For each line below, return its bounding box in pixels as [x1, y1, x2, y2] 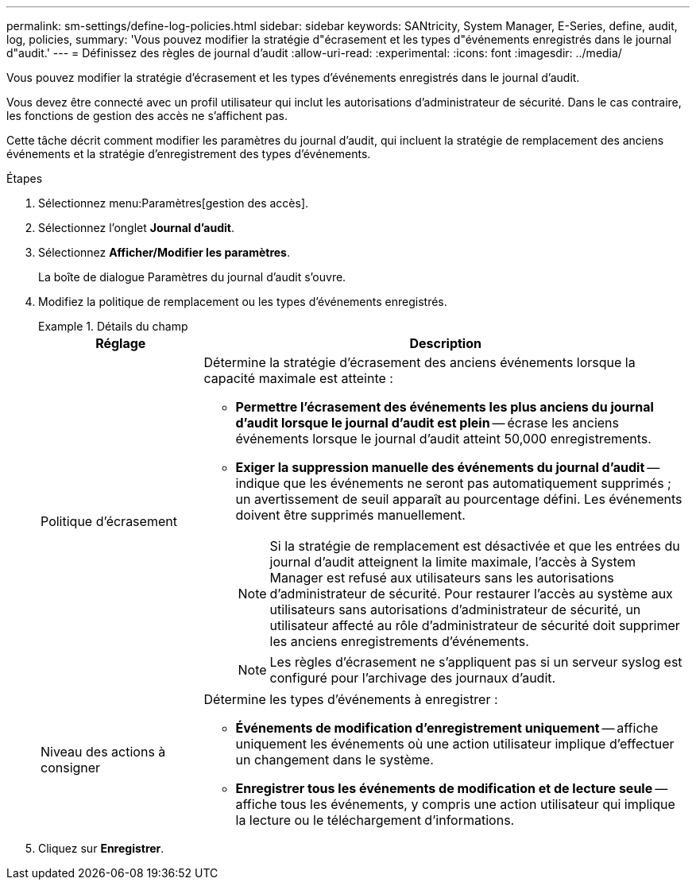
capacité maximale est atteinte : [203, 370, 393, 386]
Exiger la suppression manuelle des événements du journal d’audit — [235, 459, 660, 475]
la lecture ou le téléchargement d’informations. [235, 812, 515, 828]
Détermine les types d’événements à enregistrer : [203, 691, 498, 707]
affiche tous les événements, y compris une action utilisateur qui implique [235, 796, 675, 812]
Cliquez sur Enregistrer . [38, 842, 164, 855]
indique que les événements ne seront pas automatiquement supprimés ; [235, 475, 671, 491]
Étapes [6, 172, 43, 185]
